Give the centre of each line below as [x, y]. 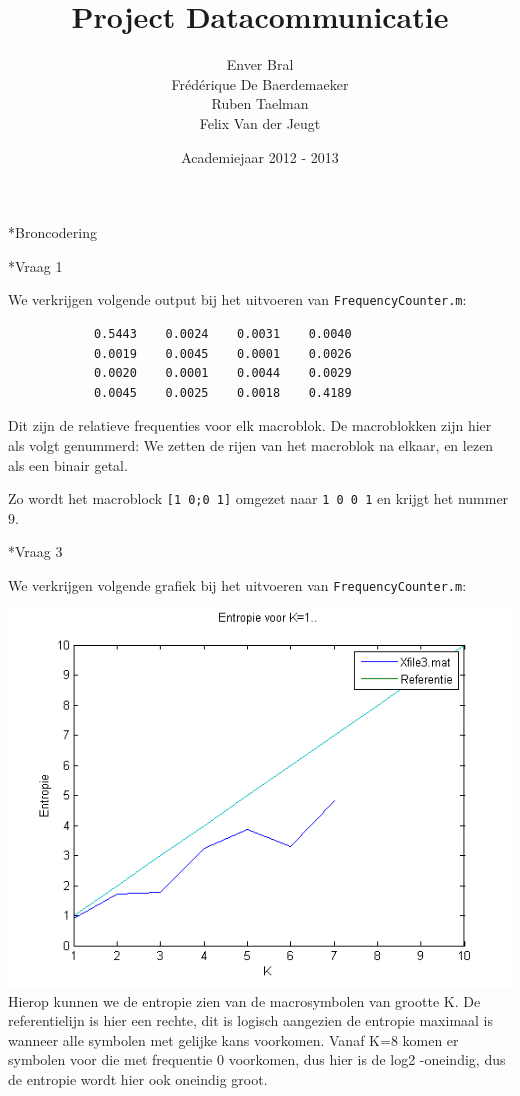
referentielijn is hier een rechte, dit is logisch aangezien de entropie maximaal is [251, 1020]
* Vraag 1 [35, 265]
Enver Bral [260, 64]
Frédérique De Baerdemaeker [260, 83]
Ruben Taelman [260, 103]
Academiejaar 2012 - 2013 [260, 156]
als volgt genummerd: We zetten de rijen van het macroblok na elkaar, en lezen [251, 444]
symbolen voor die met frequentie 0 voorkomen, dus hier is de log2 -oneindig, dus [257, 1059]
